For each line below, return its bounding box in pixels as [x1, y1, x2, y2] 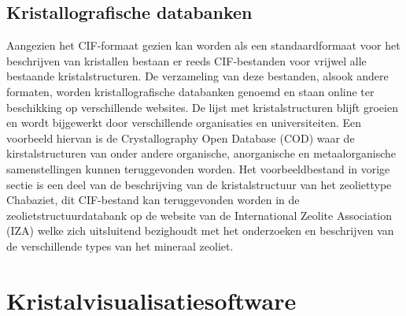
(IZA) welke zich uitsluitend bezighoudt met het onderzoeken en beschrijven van [6, 222, 394, 239]
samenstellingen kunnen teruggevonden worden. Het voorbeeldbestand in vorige [6, 160, 390, 177]
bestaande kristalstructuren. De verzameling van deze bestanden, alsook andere [6, 68, 389, 84]
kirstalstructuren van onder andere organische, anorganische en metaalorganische [6, 145, 396, 162]
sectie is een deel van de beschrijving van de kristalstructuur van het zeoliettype [6, 176, 392, 192]
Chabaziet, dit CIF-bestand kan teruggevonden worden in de [6, 191, 300, 208]
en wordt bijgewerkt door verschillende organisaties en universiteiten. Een [6, 114, 362, 131]
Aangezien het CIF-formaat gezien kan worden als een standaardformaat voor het [6, 37, 400, 54]
